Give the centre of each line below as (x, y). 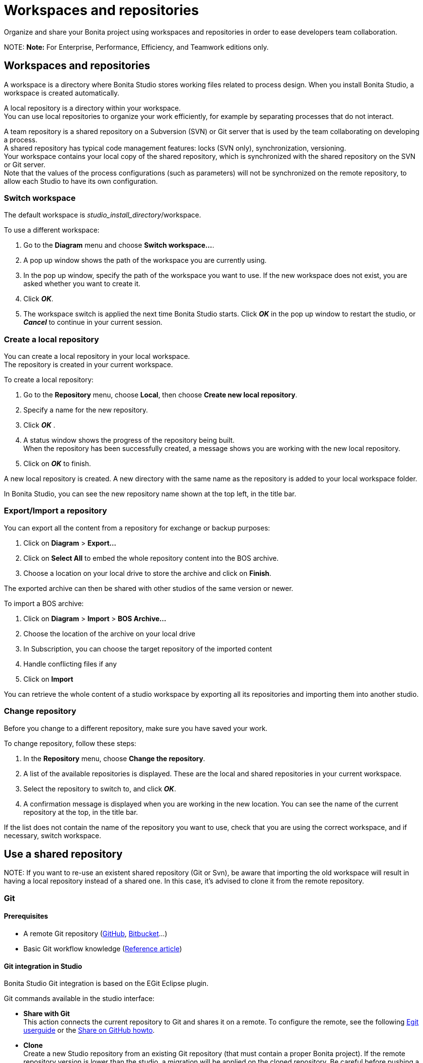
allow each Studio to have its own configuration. (81, 181)
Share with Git (47, 1014)
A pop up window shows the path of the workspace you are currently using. (145, 260)
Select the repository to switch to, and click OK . (100, 788)
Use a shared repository (63, 854)
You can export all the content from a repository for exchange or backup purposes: (137, 528)
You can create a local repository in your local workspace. (97, 356)
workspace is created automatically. (62, 93)
